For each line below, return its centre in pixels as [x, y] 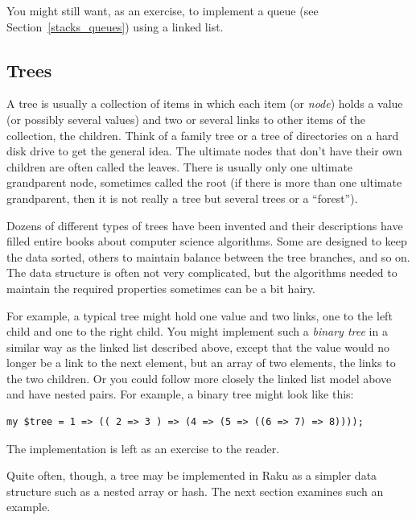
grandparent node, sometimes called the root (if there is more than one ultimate [204, 182]
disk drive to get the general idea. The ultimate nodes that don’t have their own [204, 151]
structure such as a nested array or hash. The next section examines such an [195, 491]
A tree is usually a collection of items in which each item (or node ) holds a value [205, 103]
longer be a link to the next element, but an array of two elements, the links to [201, 363]
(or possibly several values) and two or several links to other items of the [186, 119]
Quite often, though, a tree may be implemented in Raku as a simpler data [192, 475]
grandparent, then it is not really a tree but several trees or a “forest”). [182, 198]
